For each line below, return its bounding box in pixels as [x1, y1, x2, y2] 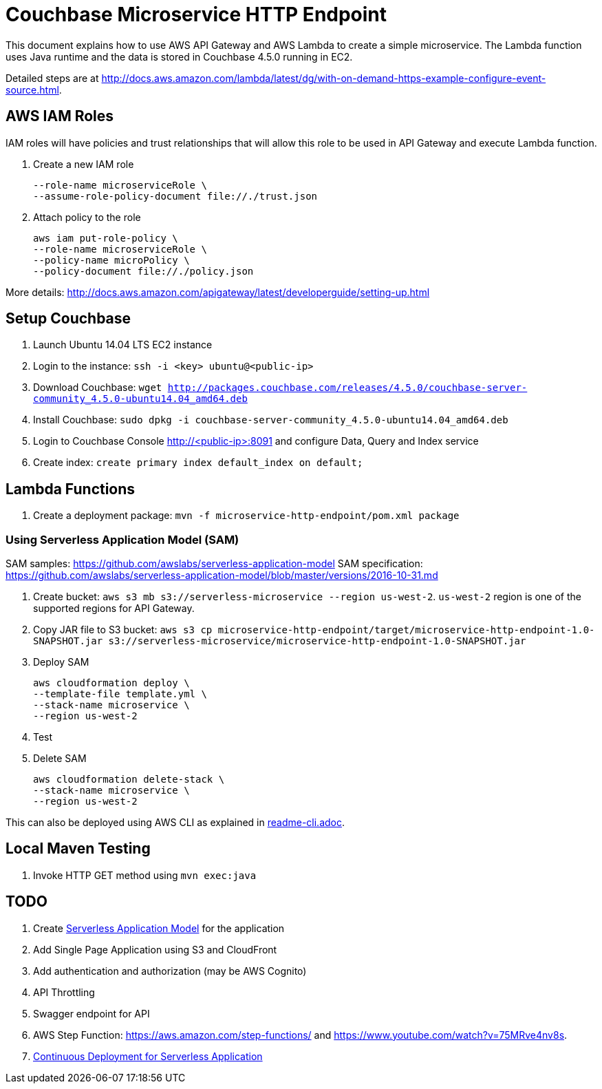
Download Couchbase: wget [33, 381, 162, 394]
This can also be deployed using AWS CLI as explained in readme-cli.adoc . [6, 816, 345, 829]
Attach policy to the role [33, 211, 141, 223]
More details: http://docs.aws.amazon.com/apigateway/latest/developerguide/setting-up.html [6, 286, 430, 298]
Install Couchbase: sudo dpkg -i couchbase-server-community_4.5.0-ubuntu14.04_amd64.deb [33, 414, 508, 426]
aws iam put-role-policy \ [33, 232, 178, 244]
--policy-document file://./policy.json [33, 265, 254, 277]
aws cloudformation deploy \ [33, 677, 190, 689]
